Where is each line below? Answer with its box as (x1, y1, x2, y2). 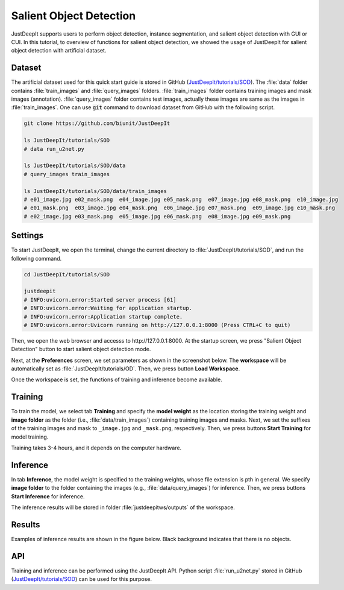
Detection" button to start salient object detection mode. (11, 346, 151, 353)
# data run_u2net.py (23, 145, 84, 152)
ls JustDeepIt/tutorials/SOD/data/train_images (23, 188, 167, 194)
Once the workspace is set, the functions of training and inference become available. (11, 376, 222, 383)
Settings (11, 230, 44, 241)
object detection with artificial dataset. (11, 47, 107, 54)
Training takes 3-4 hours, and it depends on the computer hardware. (11, 444, 182, 451)
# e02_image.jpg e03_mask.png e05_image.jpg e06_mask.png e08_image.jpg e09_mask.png (23, 213, 291, 220)
